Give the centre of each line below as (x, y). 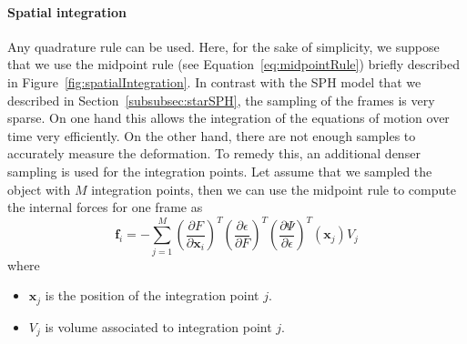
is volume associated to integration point (158, 326)
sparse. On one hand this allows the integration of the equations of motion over (228, 118)
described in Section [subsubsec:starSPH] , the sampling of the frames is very (221, 100)
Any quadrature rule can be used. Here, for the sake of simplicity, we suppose (223, 46)
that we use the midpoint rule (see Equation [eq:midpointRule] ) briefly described (234, 64)
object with (39, 189)
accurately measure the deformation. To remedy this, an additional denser (214, 153)
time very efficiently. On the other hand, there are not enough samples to (212, 135)
